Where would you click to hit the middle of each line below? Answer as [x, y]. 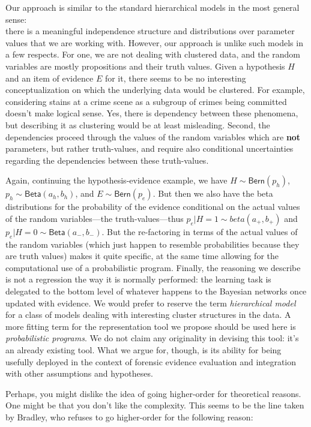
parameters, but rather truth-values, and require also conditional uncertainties [149, 148]
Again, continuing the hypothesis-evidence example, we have [116, 180]
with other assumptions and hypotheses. [79, 373]
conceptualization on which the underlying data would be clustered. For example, [155, 90]
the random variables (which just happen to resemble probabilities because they [152, 244]
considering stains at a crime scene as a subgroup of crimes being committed [146, 101]
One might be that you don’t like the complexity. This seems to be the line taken [155, 405]
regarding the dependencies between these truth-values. [107, 160]
